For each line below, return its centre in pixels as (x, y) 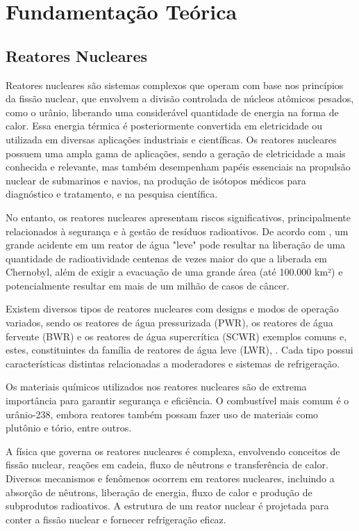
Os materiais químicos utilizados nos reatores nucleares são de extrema (156, 387)
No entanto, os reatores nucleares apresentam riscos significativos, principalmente (178, 217)
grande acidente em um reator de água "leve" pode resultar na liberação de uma (176, 245)
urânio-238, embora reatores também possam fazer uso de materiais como (162, 414)
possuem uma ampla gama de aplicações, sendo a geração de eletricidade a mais (176, 153)
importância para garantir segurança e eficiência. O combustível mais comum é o (177, 401)
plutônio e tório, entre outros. (69, 428)
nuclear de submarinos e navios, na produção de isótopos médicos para (156, 180)
